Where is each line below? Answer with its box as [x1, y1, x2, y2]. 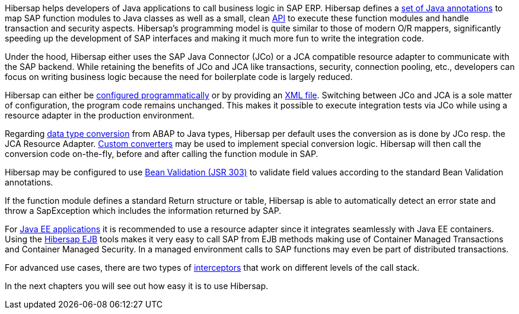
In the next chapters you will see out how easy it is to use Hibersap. [5, 281, 269, 291]
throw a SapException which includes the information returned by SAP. [5, 206, 282, 216]
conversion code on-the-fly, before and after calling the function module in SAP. [5, 149, 319, 159]
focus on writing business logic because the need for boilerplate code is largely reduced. [5, 72, 353, 82]
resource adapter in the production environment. [5, 110, 195, 120]
